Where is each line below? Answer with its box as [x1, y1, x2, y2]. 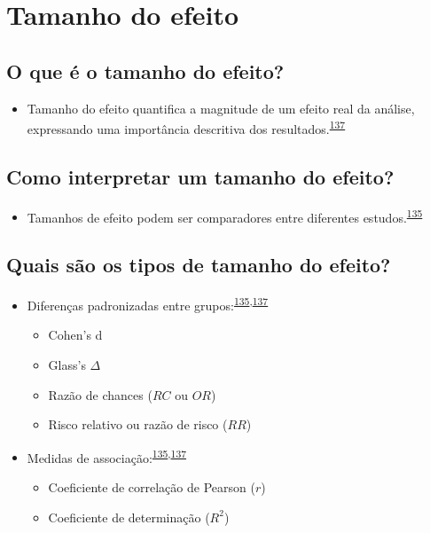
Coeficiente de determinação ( [48, 507, 210, 526]
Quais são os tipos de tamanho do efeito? [6, 251, 391, 278]
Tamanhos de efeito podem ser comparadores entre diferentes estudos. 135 [27, 205, 423, 226]
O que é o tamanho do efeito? [6, 57, 285, 84]
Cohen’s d [48, 325, 103, 344]
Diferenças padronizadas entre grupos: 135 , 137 [27, 294, 269, 314]
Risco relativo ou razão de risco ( [48, 415, 228, 434]
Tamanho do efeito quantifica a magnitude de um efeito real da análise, [27, 98, 415, 117]
